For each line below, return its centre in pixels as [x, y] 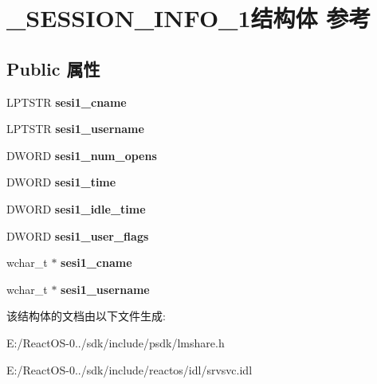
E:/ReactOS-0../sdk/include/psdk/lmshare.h [116, 342]
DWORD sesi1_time [61, 182]
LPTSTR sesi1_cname [67, 102]
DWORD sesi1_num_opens [82, 155]
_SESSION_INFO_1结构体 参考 [189, 18]
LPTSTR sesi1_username [75, 129]
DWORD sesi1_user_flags [78, 235]
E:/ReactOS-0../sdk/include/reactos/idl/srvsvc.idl [130, 369]
